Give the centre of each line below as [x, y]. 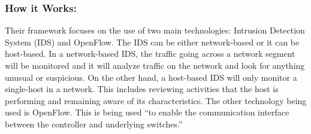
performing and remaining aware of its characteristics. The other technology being [156, 100]
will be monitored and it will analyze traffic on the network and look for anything [155, 65]
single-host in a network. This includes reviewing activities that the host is [142, 89]
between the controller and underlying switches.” [94, 124]
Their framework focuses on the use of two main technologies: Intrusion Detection [155, 30]
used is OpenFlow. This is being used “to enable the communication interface [147, 112]
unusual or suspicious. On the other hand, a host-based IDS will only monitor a [151, 77]
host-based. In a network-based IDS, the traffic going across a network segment [150, 54]
